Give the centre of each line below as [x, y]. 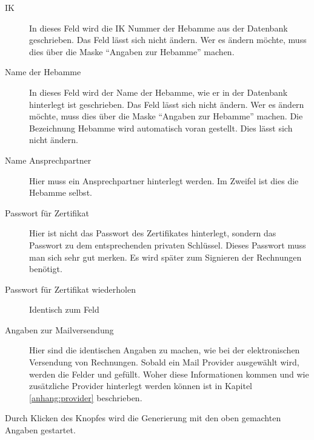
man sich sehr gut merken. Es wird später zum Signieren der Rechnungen [165, 257]
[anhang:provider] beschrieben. [86, 397]
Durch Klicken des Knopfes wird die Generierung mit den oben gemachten [143, 418]
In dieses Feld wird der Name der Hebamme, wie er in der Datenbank [159, 92]
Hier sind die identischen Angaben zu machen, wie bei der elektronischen [165, 350]
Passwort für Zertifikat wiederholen [70, 289]
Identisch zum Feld [64, 309]
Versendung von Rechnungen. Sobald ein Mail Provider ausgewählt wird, [164, 362]
